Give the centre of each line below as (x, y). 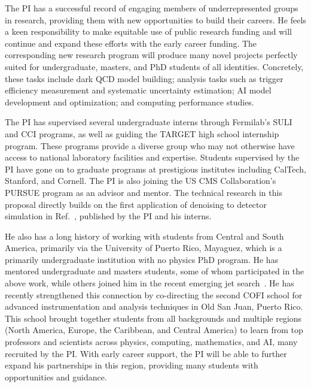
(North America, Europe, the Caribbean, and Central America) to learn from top (154, 330)
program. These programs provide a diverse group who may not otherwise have (150, 145)
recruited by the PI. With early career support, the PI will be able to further (146, 353)
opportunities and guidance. (56, 377)
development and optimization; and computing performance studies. (129, 102)
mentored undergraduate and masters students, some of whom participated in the (155, 271)
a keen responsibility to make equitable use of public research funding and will (148, 31)
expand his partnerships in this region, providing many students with (132, 365)
